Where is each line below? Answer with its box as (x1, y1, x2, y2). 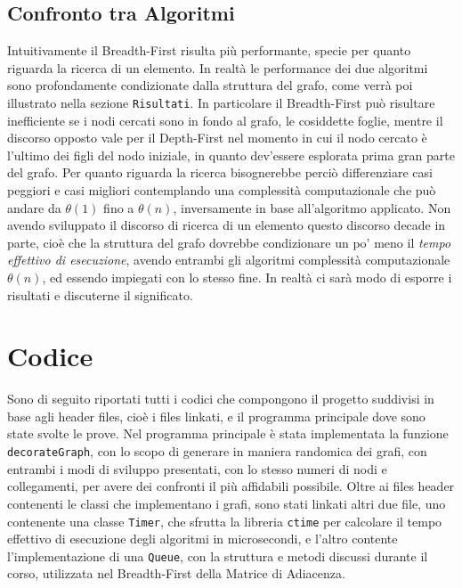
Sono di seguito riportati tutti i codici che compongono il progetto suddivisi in (7, 389, 434, 408)
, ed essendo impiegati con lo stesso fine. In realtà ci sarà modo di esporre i (42, 267, 452, 286)
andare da (7, 198, 61, 216)
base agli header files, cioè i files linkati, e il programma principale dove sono (7, 406, 426, 425)
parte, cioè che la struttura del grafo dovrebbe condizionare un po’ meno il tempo (7, 233, 451, 251)
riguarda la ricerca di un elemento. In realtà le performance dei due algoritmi (7, 58, 428, 77)
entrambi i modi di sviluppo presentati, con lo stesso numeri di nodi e (7, 459, 387, 478)
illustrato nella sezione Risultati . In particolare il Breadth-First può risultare (7, 93, 435, 111)
